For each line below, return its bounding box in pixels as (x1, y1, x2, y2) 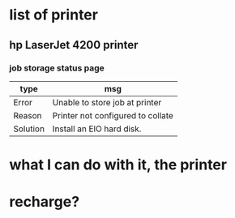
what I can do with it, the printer (9, 156, 228, 174)
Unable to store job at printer (52, 96, 162, 108)
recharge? (9, 193, 80, 212)
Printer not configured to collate (52, 109, 173, 121)
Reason (13, 109, 43, 121)
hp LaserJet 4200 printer (9, 38, 139, 52)
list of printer (9, 6, 98, 24)
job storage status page (9, 62, 105, 74)
